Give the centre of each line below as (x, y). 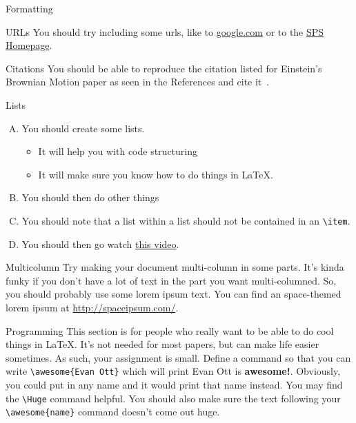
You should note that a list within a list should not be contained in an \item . (186, 220)
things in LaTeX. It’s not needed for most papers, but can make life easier (162, 344)
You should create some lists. (83, 128)
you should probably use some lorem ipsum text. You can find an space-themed (174, 294)
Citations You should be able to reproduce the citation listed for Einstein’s (164, 68)
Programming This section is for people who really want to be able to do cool (170, 330)
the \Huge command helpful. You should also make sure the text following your (173, 398)
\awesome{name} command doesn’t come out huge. (113, 412)
